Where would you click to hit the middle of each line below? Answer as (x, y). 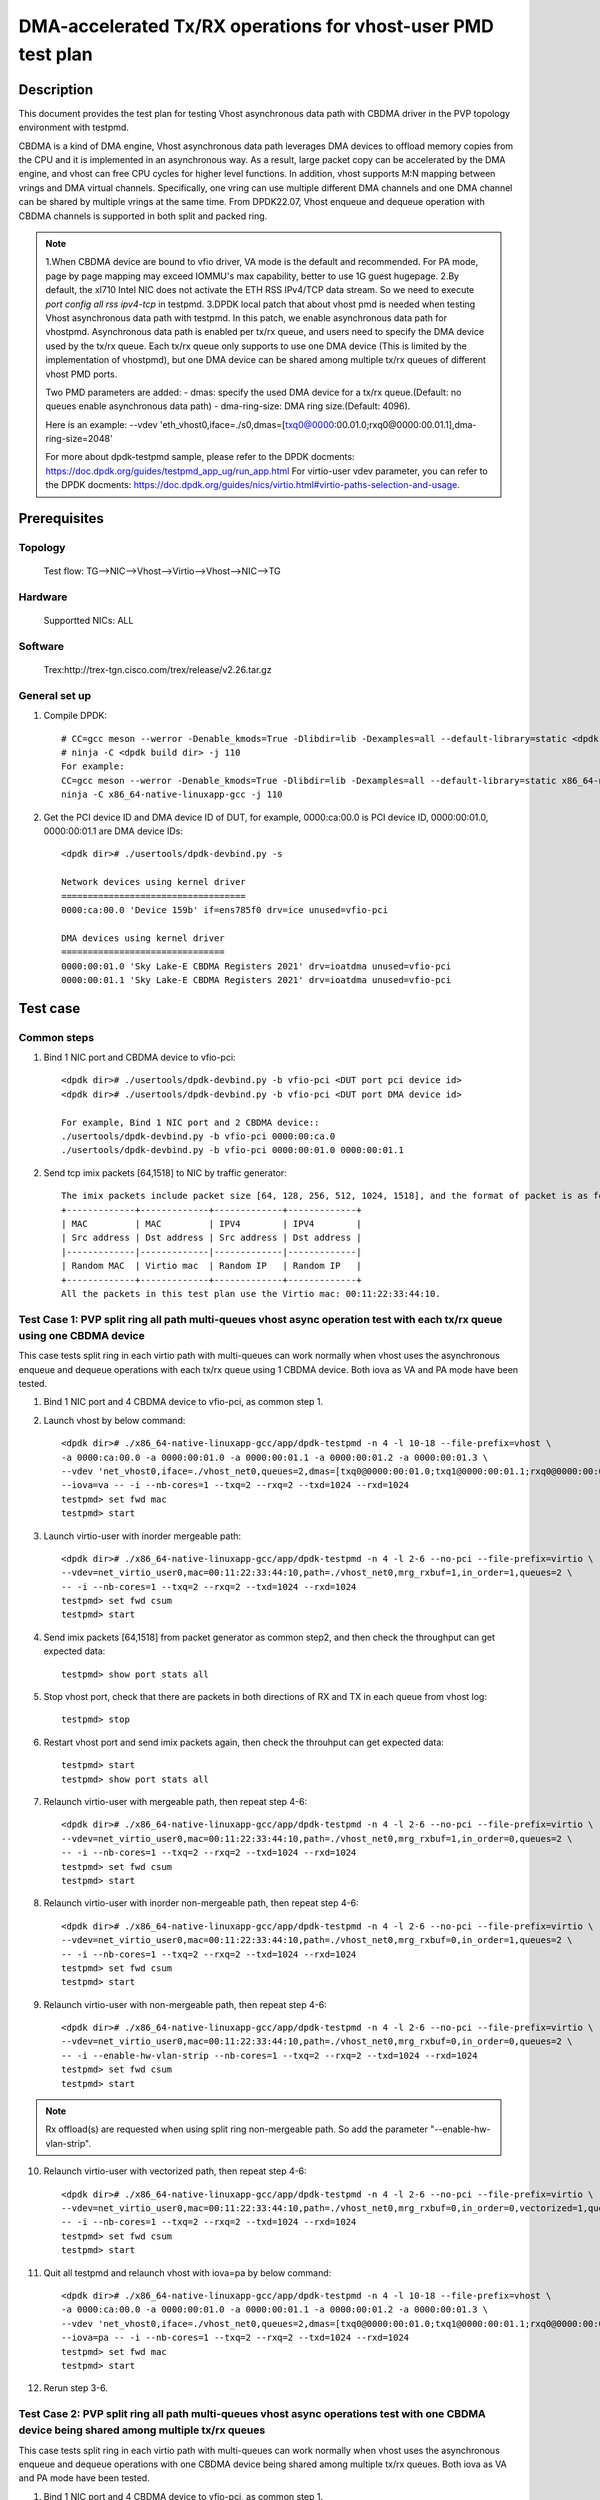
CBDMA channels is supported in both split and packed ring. (143, 216)
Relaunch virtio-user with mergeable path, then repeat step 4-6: (175, 1801)
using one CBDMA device (81, 1335)
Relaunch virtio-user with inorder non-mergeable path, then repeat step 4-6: (201, 1903)
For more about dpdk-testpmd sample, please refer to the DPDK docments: (200, 457)
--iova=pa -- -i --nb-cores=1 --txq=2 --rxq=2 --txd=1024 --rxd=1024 (235, 2338)
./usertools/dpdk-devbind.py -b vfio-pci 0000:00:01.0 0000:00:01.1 (232, 1150)
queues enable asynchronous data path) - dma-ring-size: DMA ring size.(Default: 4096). (228, 406)
